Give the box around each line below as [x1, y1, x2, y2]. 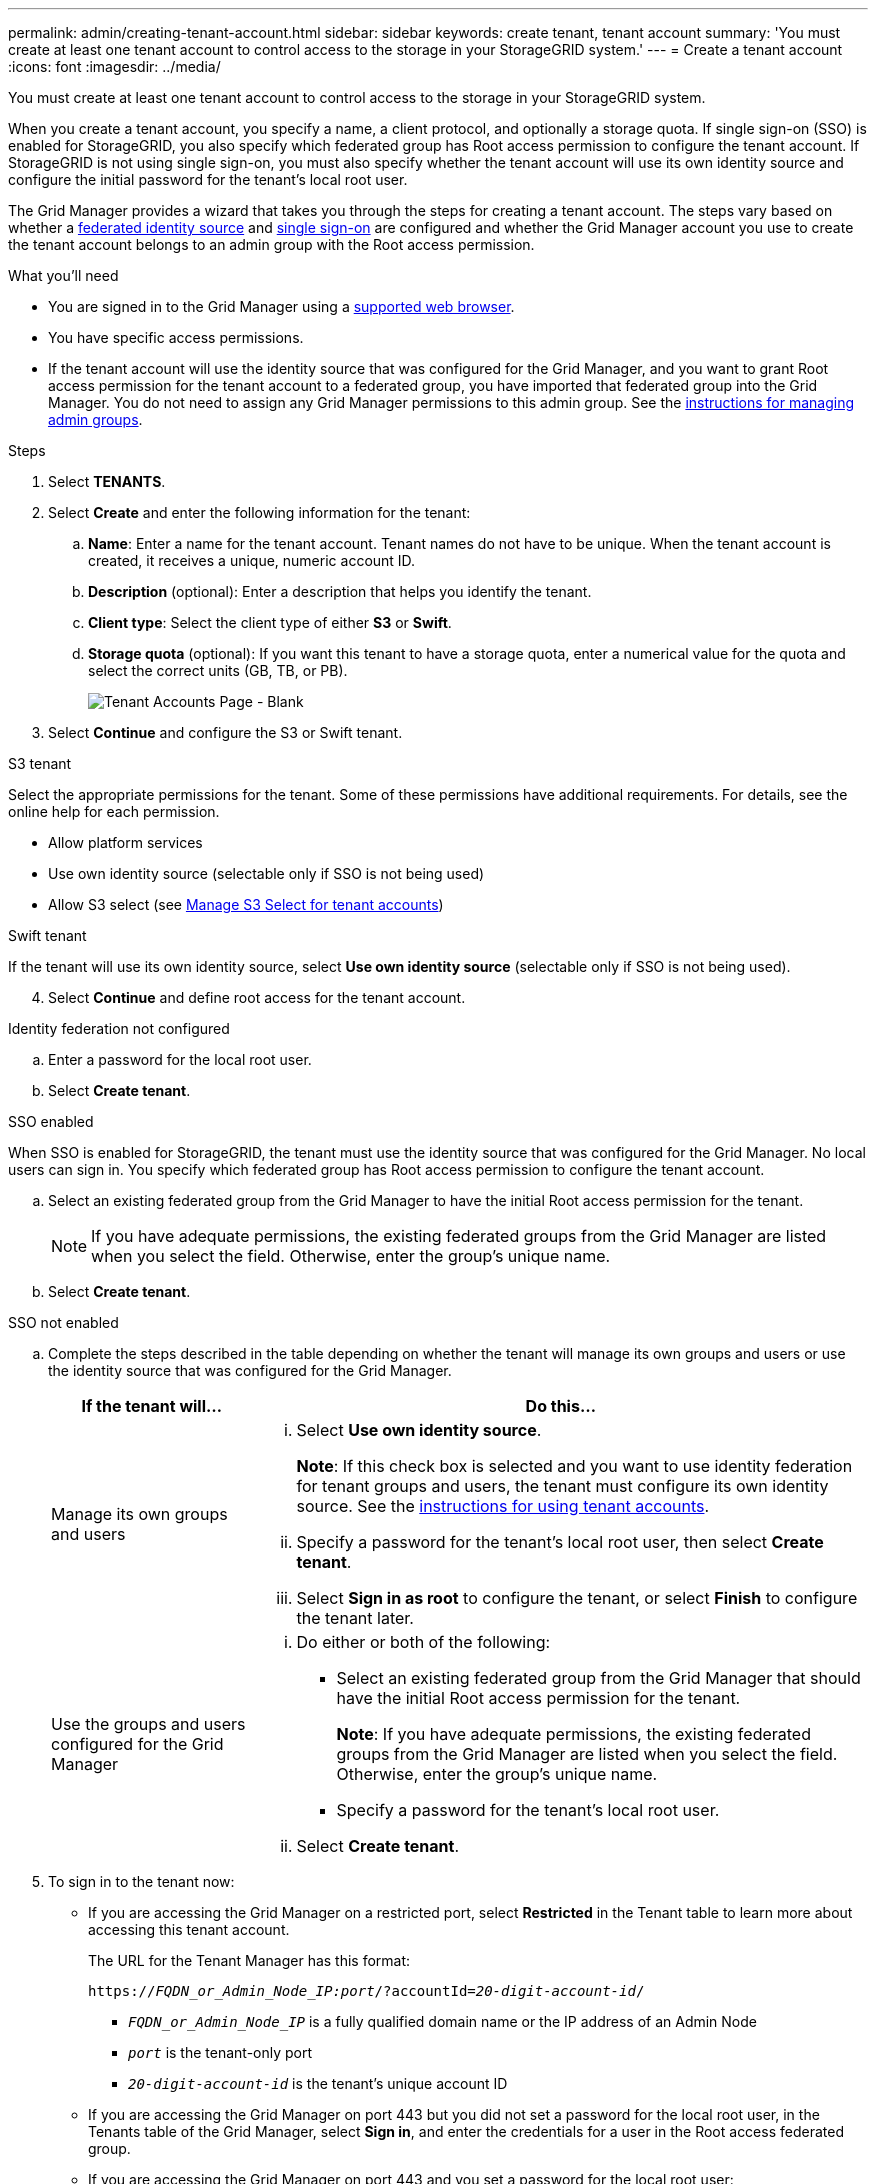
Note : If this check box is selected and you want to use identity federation [296, 1456, 853, 1476]
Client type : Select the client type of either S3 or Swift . [88, 614, 452, 631]
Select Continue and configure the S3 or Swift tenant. [48, 724, 403, 741]
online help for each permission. [8, 803, 220, 820]
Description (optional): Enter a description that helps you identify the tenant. [88, 583, 592, 600]
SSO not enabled [8, 1314, 119, 1331]
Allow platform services [48, 834, 203, 851]
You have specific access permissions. [48, 329, 304, 346]
